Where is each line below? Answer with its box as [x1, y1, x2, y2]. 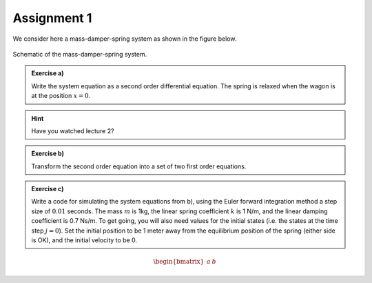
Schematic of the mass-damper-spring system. [12, 50, 147, 58]
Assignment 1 [12, 10, 92, 26]
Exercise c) [31, 185, 64, 193]
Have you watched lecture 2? [31, 126, 114, 135]
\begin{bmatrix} [153, 257, 205, 266]
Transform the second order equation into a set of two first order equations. [31, 162, 247, 170]
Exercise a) [31, 69, 64, 77]
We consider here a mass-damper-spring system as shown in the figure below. [12, 35, 237, 43]
